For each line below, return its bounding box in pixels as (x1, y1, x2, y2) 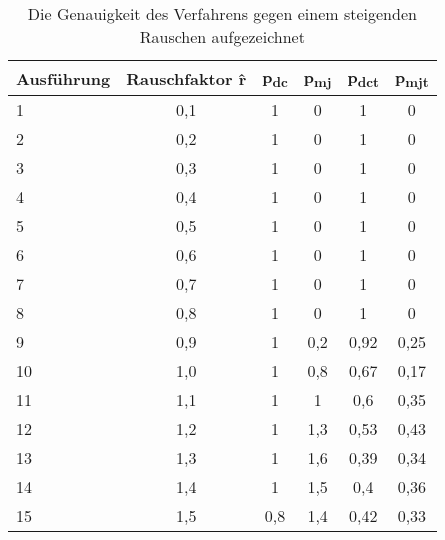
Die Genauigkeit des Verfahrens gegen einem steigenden (27, 2, 417, 25)
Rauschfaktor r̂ (126, 66, 247, 90)
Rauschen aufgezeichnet (139, 25, 305, 48)
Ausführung (16, 66, 111, 90)
